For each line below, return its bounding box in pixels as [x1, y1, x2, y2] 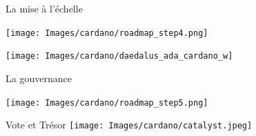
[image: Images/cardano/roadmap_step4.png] [6, 28, 208, 38]
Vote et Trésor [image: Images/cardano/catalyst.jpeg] [6, 117, 253, 132]
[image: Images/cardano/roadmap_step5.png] [6, 97, 208, 108]
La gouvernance [6, 70, 72, 85]
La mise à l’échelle [6, 1, 83, 15]
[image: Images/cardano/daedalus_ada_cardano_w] [6, 51, 233, 61]
